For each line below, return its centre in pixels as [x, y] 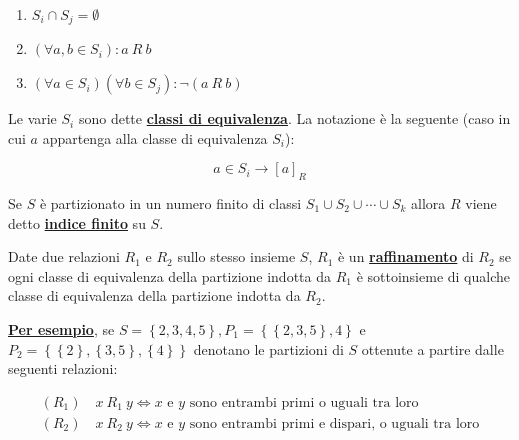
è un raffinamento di [405, 256]
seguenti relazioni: [63, 368]
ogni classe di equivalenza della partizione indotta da [169, 275]
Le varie [32, 118]
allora [428, 203]
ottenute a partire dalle [432, 348]
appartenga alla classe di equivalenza [155, 137]
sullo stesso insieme [236, 256]
